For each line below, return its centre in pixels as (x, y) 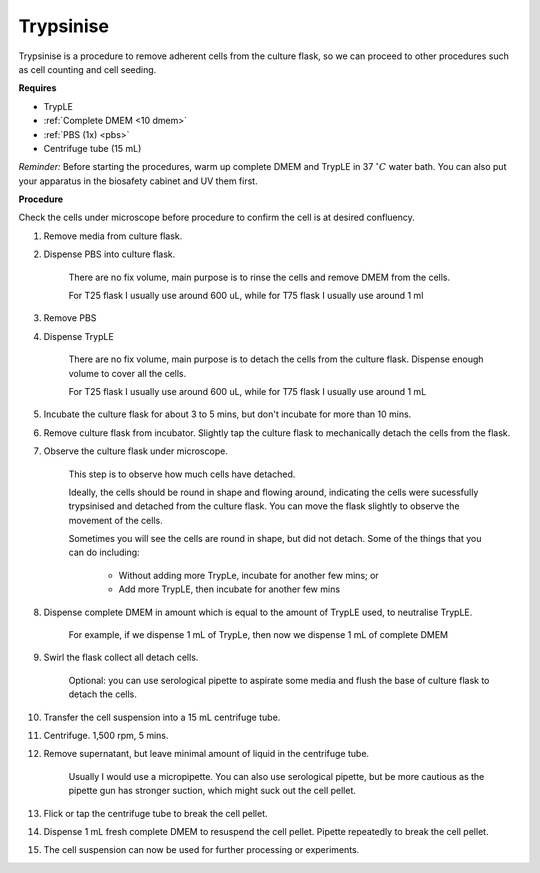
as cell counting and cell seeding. (87, 69)
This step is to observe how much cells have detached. (182, 474)
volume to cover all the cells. (127, 373)
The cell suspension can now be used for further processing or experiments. (201, 850)
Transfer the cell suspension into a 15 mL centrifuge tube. (162, 717)
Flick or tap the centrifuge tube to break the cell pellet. (156, 813)
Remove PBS (70, 318)
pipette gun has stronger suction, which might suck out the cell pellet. (212, 791)
